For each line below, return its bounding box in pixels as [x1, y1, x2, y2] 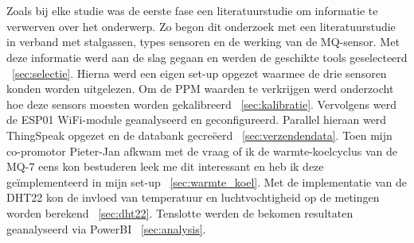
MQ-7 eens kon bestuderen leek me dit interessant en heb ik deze [6, 158, 324, 175]
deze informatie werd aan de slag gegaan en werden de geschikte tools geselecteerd [6, 48, 408, 65]
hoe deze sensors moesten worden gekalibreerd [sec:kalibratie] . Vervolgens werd [6, 95, 396, 112]
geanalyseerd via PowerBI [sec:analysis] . [6, 220, 206, 237]
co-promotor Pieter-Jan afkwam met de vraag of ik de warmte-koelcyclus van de [6, 142, 397, 159]
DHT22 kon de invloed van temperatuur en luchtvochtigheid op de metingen [6, 189, 380, 206]
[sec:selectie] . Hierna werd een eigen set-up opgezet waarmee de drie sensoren [12, 64, 387, 81]
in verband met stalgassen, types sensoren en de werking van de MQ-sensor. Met [6, 33, 400, 50]
